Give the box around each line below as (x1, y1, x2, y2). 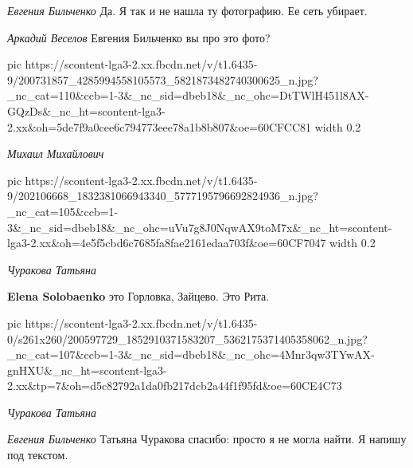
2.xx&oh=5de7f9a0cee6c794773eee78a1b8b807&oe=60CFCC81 (7, 118, 312, 135)
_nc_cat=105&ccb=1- (7, 203, 119, 219)
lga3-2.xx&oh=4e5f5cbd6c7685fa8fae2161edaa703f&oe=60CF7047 (7, 234, 326, 251)
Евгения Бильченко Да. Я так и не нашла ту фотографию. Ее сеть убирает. (7, 2, 368, 18)
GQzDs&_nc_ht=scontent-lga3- (7, 102, 166, 119)
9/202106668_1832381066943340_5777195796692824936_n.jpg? (7, 187, 318, 204)
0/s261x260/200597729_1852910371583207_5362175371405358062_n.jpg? (7, 330, 368, 347)
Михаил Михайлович (7, 145, 104, 162)
